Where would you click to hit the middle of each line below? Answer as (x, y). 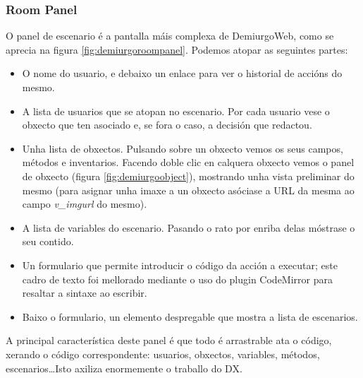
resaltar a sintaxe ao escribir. (85, 293)
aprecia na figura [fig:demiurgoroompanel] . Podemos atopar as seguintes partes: (177, 49)
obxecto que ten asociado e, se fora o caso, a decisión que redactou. (167, 125)
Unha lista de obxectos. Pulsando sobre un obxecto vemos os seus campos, (183, 148)
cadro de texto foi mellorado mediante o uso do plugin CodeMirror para (177, 279)
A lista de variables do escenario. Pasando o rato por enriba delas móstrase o (189, 227)
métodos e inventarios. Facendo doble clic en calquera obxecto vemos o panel (188, 162)
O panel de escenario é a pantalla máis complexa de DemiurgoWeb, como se (170, 36)
